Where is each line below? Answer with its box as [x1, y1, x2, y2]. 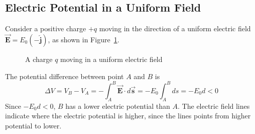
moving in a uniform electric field [60, 54, 163, 64]
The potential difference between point [5, 71, 124, 81]
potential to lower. [5, 120, 62, 130]
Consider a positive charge [5, 23, 86, 34]
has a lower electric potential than [65, 100, 170, 111]
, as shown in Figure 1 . [48, 34, 119, 45]
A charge [25, 54, 53, 64]
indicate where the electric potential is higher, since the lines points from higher [5, 110, 251, 121]
